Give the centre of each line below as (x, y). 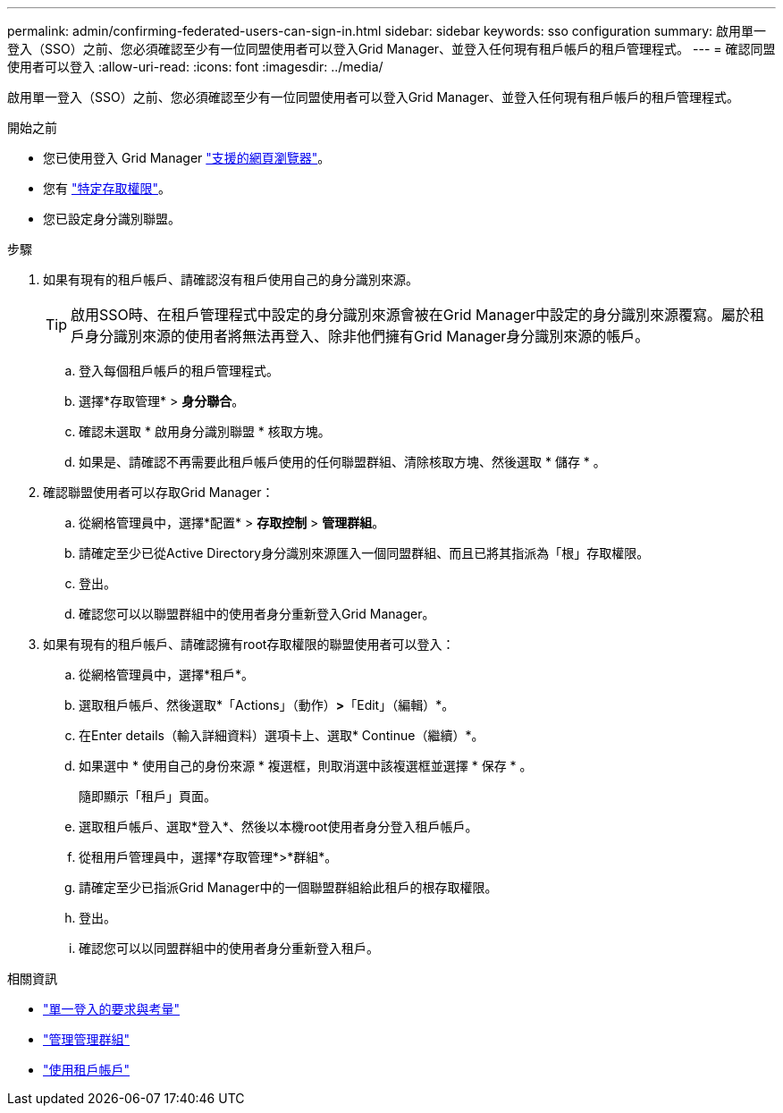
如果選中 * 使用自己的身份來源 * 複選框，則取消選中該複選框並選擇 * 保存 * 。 (306, 766)
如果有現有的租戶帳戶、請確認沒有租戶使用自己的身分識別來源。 (231, 279)
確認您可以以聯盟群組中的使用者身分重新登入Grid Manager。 (257, 614)
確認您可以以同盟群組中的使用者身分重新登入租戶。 (229, 948)
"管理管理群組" (87, 1039)
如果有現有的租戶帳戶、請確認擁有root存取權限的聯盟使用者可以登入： (249, 644)
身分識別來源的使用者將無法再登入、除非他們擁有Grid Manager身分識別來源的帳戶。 (367, 336)
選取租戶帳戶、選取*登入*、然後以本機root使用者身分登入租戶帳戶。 (278, 826)
